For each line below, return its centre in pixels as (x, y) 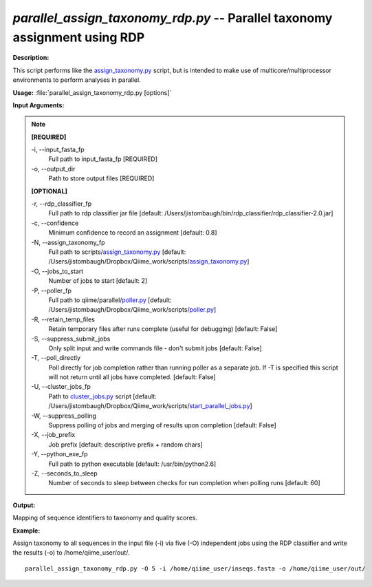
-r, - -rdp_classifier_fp (62, 204)
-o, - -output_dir (53, 169)
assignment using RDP (79, 37)
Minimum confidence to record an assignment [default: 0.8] (133, 233)
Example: (26, 531)
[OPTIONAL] (50, 191)
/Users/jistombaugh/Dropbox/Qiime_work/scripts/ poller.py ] (132, 310)
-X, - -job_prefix (53, 435)
